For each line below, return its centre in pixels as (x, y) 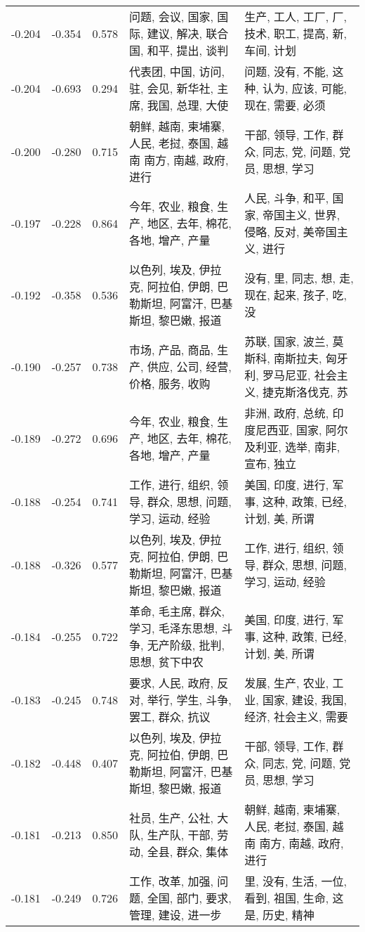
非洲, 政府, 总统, (287, 413)
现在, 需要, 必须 (285, 105)
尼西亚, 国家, (289, 430)
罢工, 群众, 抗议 (170, 717)
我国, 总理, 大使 (188, 105)
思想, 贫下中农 (166, 662)
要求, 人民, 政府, (172, 683)
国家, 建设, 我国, (304, 700)
